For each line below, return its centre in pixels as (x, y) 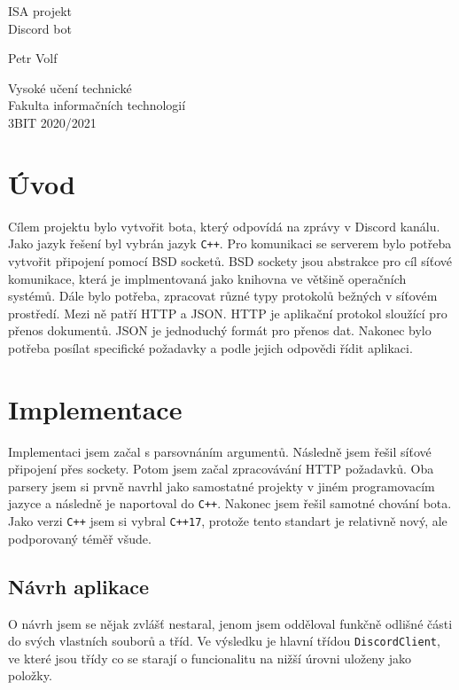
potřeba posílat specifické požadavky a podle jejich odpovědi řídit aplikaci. (210, 347)
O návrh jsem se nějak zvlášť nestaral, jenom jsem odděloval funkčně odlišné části (230, 623)
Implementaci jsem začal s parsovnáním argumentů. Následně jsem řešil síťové (220, 451)
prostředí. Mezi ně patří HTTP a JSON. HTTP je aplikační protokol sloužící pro (228, 313)
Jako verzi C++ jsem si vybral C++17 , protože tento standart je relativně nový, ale (228, 521)
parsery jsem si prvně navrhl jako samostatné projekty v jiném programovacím (222, 486)
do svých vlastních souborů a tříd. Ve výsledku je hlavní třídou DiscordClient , (224, 641)
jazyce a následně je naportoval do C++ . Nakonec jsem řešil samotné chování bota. (230, 503)
